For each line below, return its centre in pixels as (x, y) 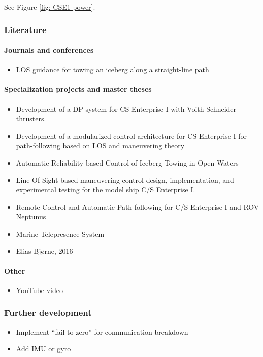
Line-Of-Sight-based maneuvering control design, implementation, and (125, 180)
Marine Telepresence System (60, 233)
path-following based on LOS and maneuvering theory (100, 145)
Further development (48, 313)
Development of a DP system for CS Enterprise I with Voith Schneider (126, 108)
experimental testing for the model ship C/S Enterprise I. (106, 190)
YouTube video (39, 290)
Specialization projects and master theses (78, 89)
